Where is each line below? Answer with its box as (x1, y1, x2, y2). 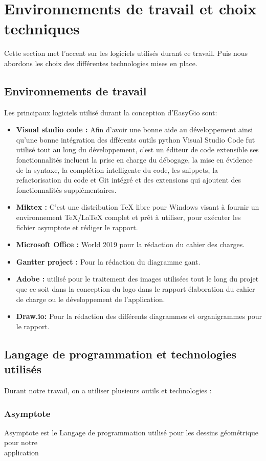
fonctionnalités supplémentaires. (16, 184, 117, 195)
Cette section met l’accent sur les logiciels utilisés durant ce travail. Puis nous (4, 48, 248, 58)
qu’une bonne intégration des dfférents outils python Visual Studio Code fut (16, 134, 255, 145)
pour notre (4, 437, 38, 448)
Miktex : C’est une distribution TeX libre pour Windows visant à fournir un (16, 202, 259, 212)
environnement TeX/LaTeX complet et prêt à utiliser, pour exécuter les (16, 212, 241, 223)
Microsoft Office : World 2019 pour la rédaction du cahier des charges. (16, 239, 245, 250)
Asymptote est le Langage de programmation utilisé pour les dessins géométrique (4, 427, 259, 437)
